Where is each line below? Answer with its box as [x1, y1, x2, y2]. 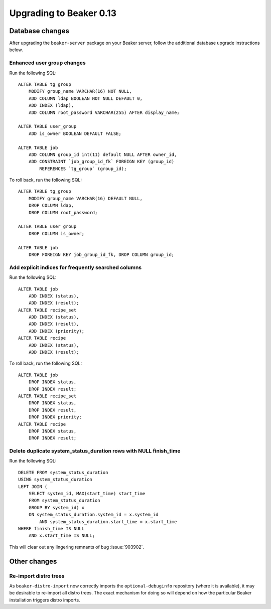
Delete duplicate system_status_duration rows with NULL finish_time [9, 447, 181, 454]
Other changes [9, 557, 57, 565]
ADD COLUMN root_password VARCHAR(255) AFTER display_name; [28, 109, 180, 115]
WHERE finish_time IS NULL [18, 526, 85, 531]
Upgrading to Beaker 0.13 [9, 8, 116, 19]
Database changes [9, 27, 70, 35]
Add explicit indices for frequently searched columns [9, 264, 142, 271]
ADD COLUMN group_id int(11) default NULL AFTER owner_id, [28, 151, 177, 158]
